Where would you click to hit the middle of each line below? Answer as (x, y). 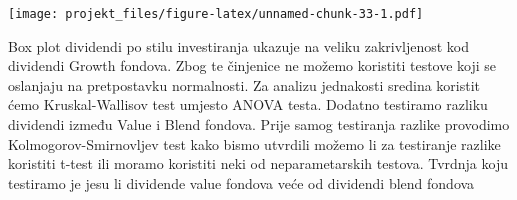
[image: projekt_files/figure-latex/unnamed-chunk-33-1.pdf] (216, 14)
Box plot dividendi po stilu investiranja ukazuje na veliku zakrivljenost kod (239, 45)
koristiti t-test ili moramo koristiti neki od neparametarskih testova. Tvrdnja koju (258, 163)
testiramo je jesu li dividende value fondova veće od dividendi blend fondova (241, 182)
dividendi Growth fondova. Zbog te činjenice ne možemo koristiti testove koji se (252, 65)
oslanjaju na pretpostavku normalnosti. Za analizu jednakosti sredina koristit (244, 84)
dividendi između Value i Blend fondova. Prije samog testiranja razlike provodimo (259, 124)
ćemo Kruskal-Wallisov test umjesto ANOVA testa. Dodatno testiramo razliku (248, 104)
